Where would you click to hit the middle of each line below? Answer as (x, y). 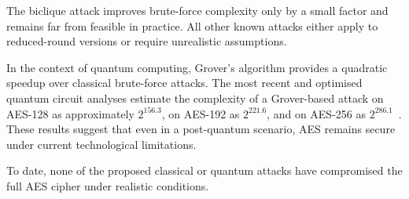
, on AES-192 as (201, 113)
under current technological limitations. (101, 144)
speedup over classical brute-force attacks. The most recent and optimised (184, 83)
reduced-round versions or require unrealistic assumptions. (147, 41)
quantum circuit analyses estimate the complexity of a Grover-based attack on (195, 98)
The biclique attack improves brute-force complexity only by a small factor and (197, 10)
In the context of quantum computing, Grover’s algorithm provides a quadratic (197, 67)
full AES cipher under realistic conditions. (108, 185)
